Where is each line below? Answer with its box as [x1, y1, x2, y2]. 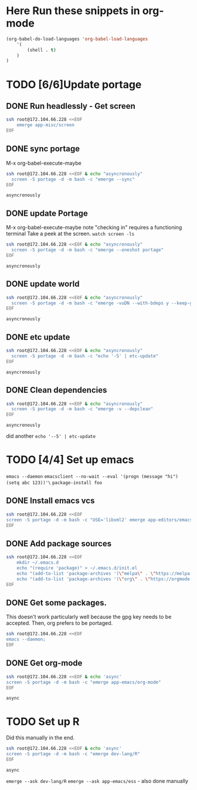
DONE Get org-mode [6, 658, 83, 668]
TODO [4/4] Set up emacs [6, 453, 134, 467]
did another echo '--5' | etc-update [6, 433, 96, 440]
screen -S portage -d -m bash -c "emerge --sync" [11, 176, 135, 182]
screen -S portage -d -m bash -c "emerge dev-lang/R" [6, 751, 141, 757]
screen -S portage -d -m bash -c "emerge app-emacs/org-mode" [6, 679, 161, 685]
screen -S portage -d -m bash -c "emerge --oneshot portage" [11, 247, 164, 253]
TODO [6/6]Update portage [6, 78, 142, 91]
